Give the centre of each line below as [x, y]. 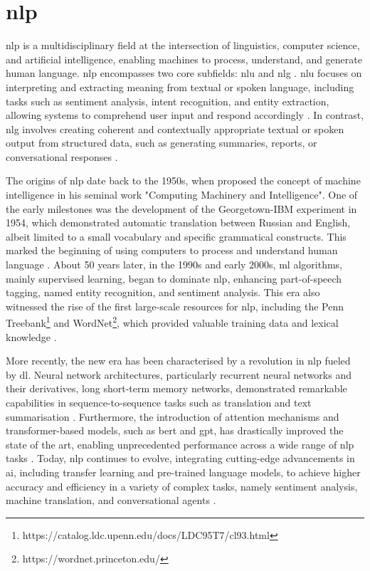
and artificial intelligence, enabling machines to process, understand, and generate [184, 59]
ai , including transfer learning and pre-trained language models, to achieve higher [183, 472]
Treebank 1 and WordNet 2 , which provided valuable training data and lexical [172, 322]
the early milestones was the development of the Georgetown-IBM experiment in [181, 208]
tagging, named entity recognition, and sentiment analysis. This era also [163, 292]
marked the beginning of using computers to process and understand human [172, 250]
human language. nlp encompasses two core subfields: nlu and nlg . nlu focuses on [184, 73]
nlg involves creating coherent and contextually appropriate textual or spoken [175, 129]
